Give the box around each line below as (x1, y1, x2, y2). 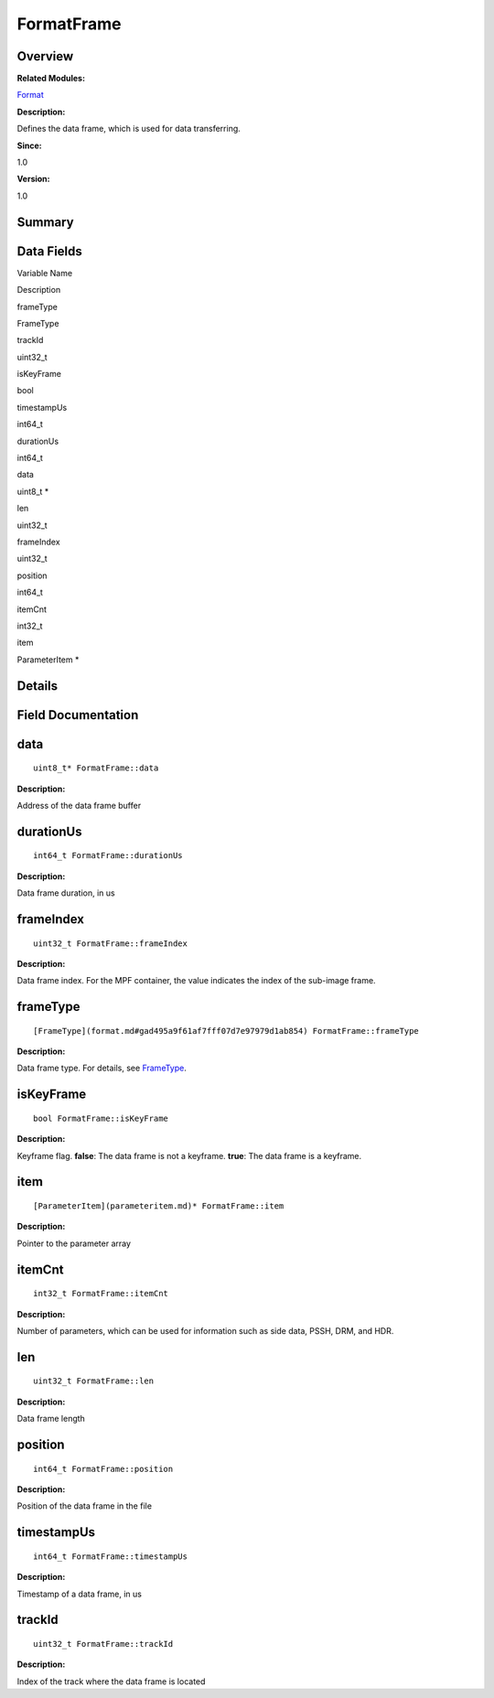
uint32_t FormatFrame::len (33, 1376, 155, 1386)
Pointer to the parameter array (16, 1238, 132, 1249)
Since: (16, 140, 42, 151)
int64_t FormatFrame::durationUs (33, 851, 183, 861)
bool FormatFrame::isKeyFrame (33, 1112, 169, 1123)
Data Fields (16, 243, 82, 259)
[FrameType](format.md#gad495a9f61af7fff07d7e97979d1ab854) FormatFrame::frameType (33, 1026, 420, 1036)
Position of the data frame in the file (16, 1500, 153, 1511)
